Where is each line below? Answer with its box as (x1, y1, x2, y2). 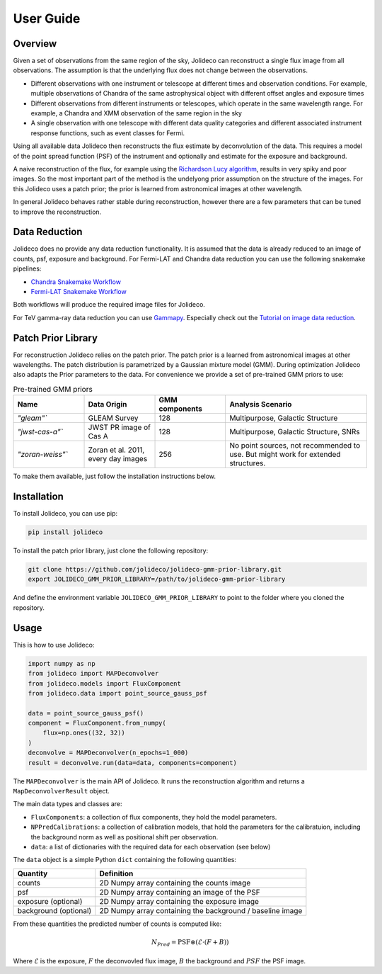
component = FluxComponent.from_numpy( (28, 719, 166, 727)
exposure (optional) (17, 896, 83, 906)
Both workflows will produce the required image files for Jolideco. (13, 300, 205, 309)
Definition (99, 868, 134, 878)
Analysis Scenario (229, 400, 292, 409)
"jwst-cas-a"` (17, 427, 64, 437)
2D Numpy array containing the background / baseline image (99, 905, 303, 915)
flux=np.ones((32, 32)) (42, 729, 125, 737)
